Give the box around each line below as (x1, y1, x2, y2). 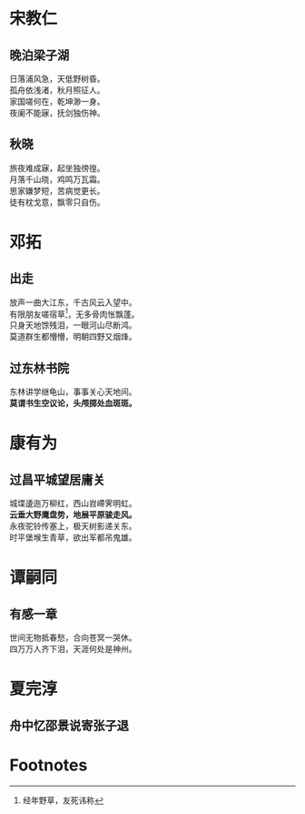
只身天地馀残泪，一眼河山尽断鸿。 (9, 320, 137, 331)
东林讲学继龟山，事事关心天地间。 (9, 386, 137, 397)
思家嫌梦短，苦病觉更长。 (9, 185, 105, 196)
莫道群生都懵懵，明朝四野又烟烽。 (9, 331, 137, 342)
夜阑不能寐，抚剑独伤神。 (9, 107, 105, 118)
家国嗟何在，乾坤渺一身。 (9, 97, 105, 107)
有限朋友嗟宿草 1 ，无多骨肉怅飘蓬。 (9, 307, 140, 320)
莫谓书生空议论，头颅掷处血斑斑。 (9, 398, 137, 409)
